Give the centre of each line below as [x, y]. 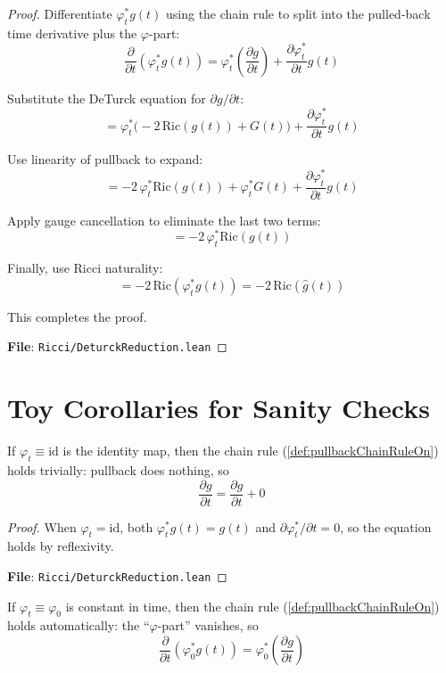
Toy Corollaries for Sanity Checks [219, 408]
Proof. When [42, 526]
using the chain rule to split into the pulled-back [298, 13]
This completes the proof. [77, 316]
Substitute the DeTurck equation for [107, 98]
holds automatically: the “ [78, 625]
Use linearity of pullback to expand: [105, 159]
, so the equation [386, 526]
